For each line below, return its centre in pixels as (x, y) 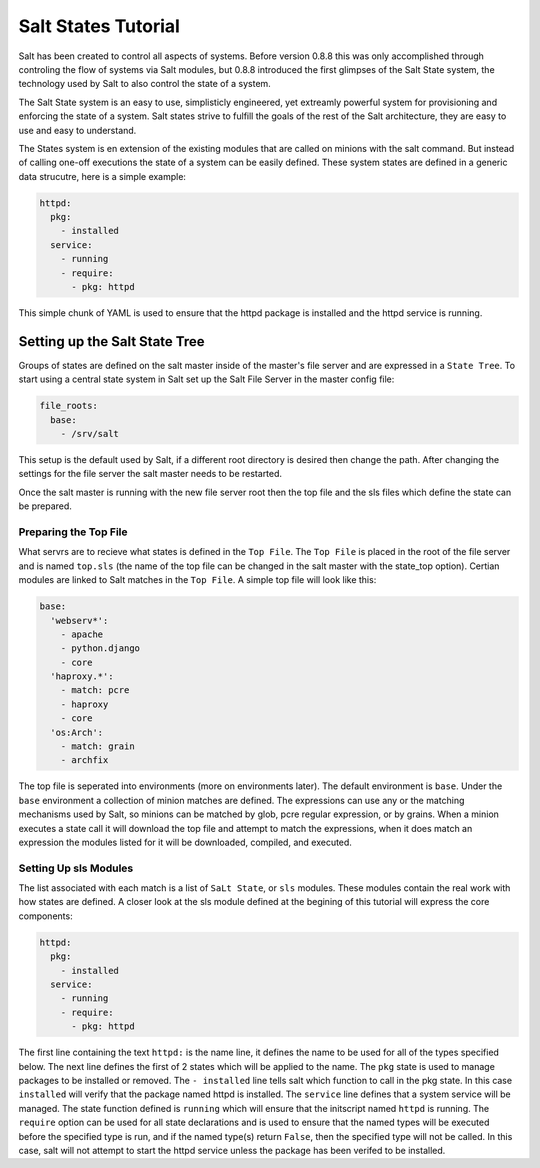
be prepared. (45, 506)
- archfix (84, 760)
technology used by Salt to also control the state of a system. (145, 84)
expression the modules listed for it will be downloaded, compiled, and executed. (185, 842)
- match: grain (97, 746)
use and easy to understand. (77, 130)
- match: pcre (95, 690)
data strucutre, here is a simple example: (102, 176)
